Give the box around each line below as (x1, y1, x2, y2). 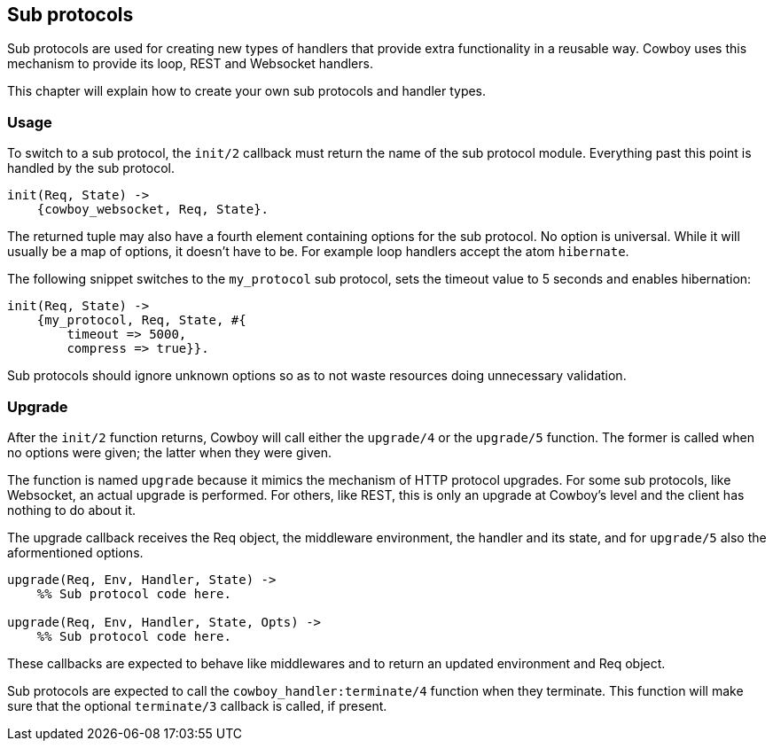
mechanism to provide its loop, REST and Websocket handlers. (7, 56, 373, 72)
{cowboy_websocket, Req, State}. (36, 202, 269, 217)
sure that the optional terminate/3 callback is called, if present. (7, 697, 387, 713)
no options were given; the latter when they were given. (7, 444, 332, 460)
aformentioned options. (7, 544, 144, 560)
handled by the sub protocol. (7, 160, 175, 176)
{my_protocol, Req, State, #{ (36, 313, 246, 328)
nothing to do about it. (7, 502, 137, 518)
